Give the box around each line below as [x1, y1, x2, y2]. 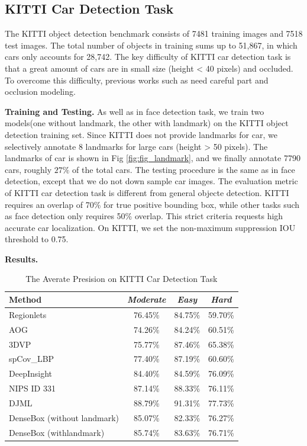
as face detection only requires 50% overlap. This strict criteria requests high [5, 210, 283, 222]
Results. [5, 252, 38, 265]
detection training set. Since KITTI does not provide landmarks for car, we [5, 128, 277, 140]
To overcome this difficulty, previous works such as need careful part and [5, 73, 269, 86]
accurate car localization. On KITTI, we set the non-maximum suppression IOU [5, 221, 296, 233]
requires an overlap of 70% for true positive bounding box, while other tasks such [5, 198, 300, 210]
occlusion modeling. [5, 85, 76, 98]
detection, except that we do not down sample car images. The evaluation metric [5, 175, 298, 187]
